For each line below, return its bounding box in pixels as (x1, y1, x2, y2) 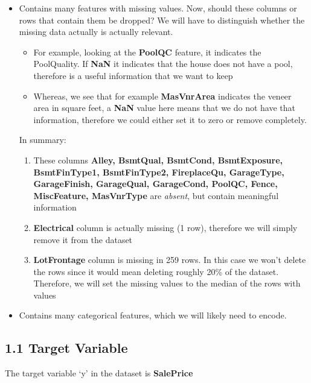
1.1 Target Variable (5, 338, 128, 357)
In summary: (19, 133, 66, 146)
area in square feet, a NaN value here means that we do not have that (33, 101, 296, 114)
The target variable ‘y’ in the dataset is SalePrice (5, 367, 193, 379)
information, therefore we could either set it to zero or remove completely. (33, 113, 307, 125)
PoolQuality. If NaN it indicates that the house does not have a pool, (33, 57, 293, 70)
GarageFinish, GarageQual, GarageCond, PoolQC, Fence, (33, 177, 278, 190)
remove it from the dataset (33, 233, 133, 245)
